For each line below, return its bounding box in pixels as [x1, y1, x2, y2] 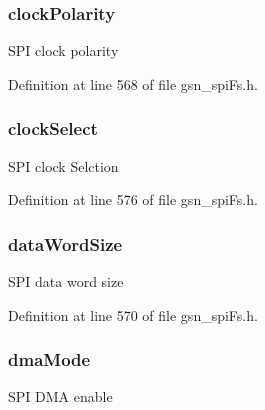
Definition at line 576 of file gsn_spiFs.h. [8, 189, 258, 210]
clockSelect [8, 116, 98, 141]
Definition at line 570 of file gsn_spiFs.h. [8, 304, 258, 325]
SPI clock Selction [8, 155, 119, 176]
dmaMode [8, 347, 91, 372]
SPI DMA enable [8, 386, 113, 407]
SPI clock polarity [8, 40, 119, 61]
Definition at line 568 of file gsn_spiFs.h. [8, 73, 258, 94]
